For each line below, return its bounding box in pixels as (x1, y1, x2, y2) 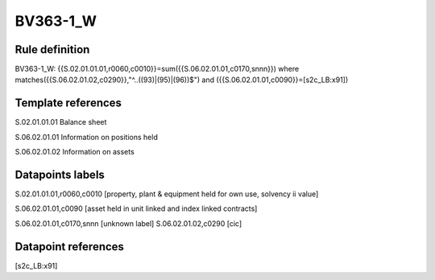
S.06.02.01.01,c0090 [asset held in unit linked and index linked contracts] (14, 204, 258, 213)
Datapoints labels (14, 167, 105, 181)
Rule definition (14, 43, 90, 56)
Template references (14, 97, 122, 110)
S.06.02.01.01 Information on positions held (14, 132, 159, 142)
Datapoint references (14, 240, 125, 253)
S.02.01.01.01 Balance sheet (14, 117, 107, 127)
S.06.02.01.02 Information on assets (14, 147, 135, 157)
